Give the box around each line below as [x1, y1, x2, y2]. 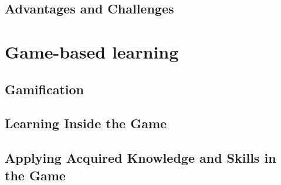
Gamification [5, 80, 84, 98]
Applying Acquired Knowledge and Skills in [5, 149, 276, 167]
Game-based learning [5, 39, 179, 63]
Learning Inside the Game [5, 114, 167, 132]
